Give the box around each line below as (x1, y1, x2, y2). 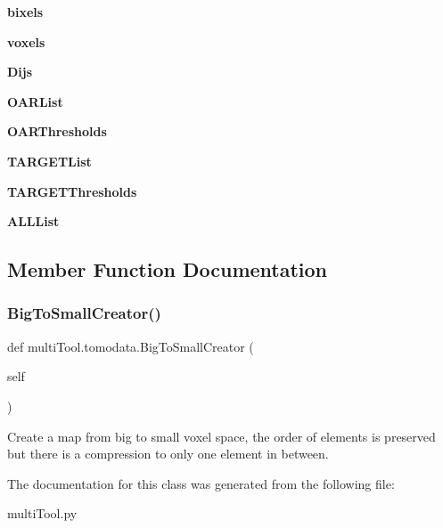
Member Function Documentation (7, 256, 328, 283)
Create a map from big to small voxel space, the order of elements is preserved (7, 426, 436, 445)
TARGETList (7, 151, 92, 170)
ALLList (7, 212, 60, 231)
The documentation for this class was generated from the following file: (7, 474, 395, 492)
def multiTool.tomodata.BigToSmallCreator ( (7, 337, 254, 355)
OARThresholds (7, 122, 107, 141)
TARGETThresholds (7, 182, 137, 200)
